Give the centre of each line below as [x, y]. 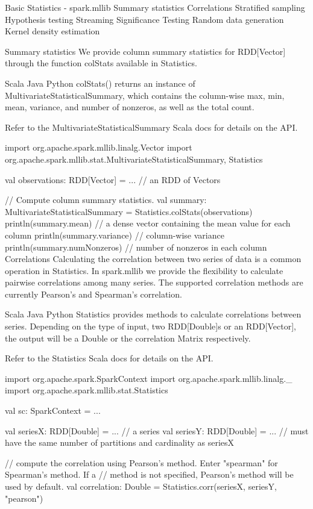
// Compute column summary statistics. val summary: [106, 200]
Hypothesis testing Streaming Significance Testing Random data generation [144, 19]
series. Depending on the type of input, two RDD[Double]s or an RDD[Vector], [150, 326]
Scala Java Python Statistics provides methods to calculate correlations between [153, 314]
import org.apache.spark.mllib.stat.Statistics [87, 390]
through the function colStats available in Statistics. [101, 63]
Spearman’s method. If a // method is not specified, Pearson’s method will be [149, 474]
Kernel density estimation [52, 31]
